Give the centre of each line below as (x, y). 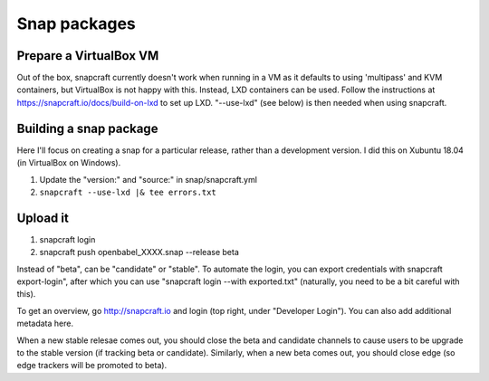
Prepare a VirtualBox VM (88, 56)
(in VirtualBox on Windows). (69, 163)
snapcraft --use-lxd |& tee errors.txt (128, 192)
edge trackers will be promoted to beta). (92, 366)
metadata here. (45, 324)
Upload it (43, 218)
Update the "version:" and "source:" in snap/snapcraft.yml (149, 179)
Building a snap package (87, 128)
